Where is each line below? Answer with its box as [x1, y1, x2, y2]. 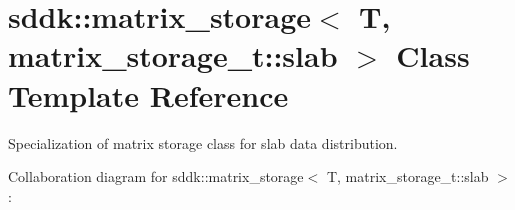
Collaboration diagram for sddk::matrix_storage [8, 166, 304, 187]
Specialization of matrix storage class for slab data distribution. [8, 132, 398, 153]
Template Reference [8, 74, 289, 115]
